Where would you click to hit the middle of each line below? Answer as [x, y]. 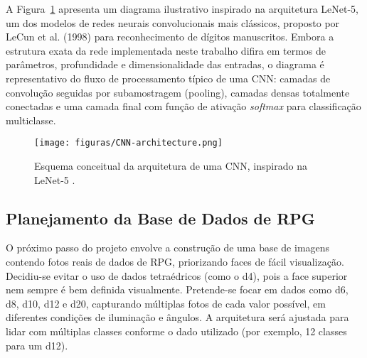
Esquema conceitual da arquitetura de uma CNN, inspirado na [171, 166]
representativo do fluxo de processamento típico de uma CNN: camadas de [168, 78]
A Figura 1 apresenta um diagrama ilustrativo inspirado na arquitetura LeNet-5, [182, 9]
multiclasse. [31, 120]
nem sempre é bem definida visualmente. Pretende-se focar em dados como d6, [177, 289]
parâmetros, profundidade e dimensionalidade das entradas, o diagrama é [165, 64]
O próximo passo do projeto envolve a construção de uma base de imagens [168, 248]
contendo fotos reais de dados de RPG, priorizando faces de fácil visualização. [175, 261]
